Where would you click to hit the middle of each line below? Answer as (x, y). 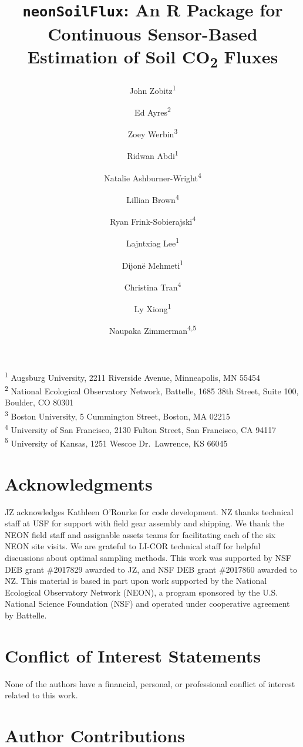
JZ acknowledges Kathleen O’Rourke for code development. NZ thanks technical (149, 511)
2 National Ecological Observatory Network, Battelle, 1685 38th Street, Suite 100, (152, 390)
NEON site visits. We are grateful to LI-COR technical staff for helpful (133, 546)
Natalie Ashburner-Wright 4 (153, 177)
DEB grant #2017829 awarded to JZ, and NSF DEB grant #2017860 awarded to (151, 569)
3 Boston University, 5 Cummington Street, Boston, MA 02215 (117, 415)
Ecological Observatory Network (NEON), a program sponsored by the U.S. (142, 592)
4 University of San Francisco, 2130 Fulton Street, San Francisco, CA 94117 (141, 429)
